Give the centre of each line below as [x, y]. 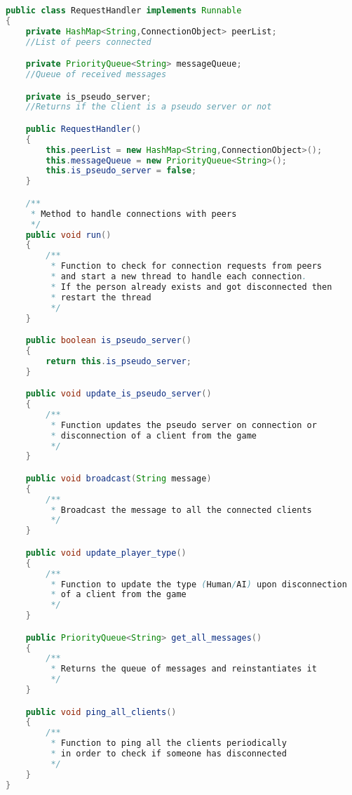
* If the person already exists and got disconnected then [191, 287]
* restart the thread [101, 297]
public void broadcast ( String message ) [119, 478]
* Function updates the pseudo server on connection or [184, 425]
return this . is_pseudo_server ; [119, 361]
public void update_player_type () [106, 553]
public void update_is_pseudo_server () [119, 394]
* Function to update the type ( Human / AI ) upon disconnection [199, 584]
